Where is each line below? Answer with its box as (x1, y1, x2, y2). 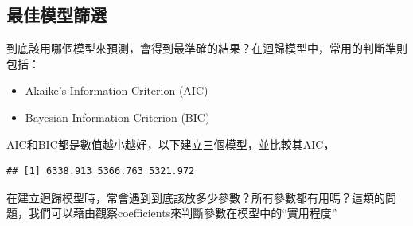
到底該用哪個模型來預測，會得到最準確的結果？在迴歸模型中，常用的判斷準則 (6, 40, 407, 56)
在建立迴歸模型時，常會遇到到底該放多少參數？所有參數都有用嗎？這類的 (6, 189, 385, 205)
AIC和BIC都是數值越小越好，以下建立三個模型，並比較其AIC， (6, 135, 335, 152)
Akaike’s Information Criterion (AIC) (25, 82, 208, 99)
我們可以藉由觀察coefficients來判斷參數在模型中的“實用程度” (28, 205, 337, 221)
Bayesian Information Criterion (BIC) (25, 108, 210, 125)
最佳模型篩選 (6, 2, 107, 27)
